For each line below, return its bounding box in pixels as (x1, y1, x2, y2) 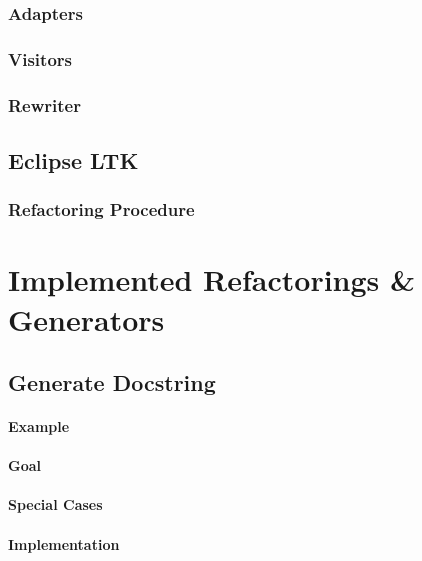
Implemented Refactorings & (8, 259, 416, 300)
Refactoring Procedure (8, 197, 195, 222)
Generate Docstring (8, 367, 216, 398)
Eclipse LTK (8, 144, 139, 175)
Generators (8, 298, 165, 339)
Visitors (8, 46, 72, 71)
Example (8, 416, 70, 437)
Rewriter (8, 92, 81, 117)
